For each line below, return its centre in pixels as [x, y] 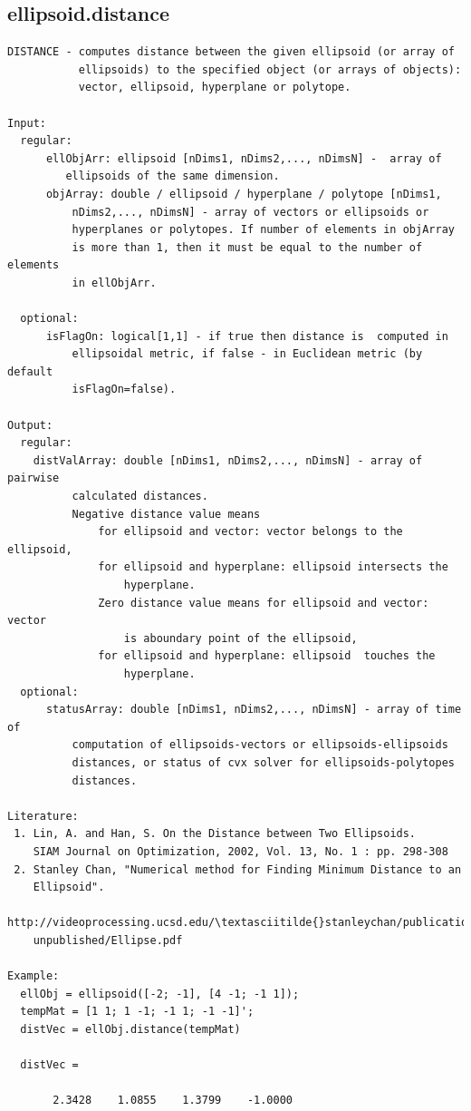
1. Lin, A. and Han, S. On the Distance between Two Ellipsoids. [215, 834]
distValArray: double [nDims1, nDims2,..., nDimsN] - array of [228, 460]
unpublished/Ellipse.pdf [108, 940]
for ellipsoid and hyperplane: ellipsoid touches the [267, 656]
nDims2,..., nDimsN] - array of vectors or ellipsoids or [250, 212]
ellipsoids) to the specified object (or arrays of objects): [270, 69]
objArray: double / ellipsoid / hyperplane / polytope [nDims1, [244, 194]
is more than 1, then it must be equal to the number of [247, 247]
